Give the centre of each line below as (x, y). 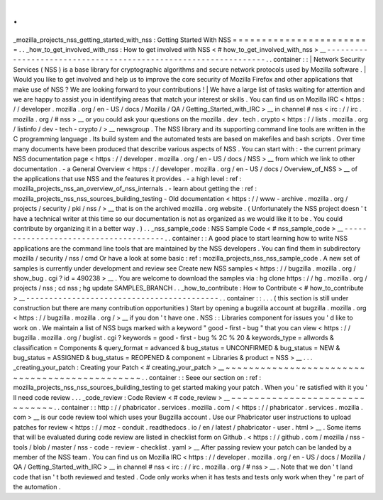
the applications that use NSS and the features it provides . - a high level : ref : (127, 179)
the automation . (37, 487)
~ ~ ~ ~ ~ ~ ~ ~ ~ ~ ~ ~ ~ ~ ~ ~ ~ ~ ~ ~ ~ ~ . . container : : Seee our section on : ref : (137, 377)
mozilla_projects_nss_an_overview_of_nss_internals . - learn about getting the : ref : (135, 189)
